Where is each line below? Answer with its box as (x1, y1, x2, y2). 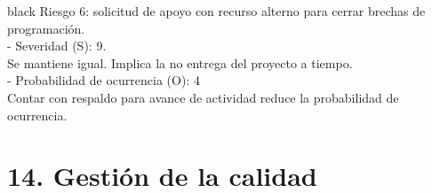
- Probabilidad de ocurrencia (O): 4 (7, 71, 200, 89)
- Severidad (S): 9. (7, 36, 107, 55)
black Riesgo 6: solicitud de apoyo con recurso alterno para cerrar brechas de (7, 2, 426, 19)
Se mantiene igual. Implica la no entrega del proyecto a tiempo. (7, 53, 353, 72)
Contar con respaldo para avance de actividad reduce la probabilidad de (7, 88, 399, 106)
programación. (7, 19, 85, 37)
